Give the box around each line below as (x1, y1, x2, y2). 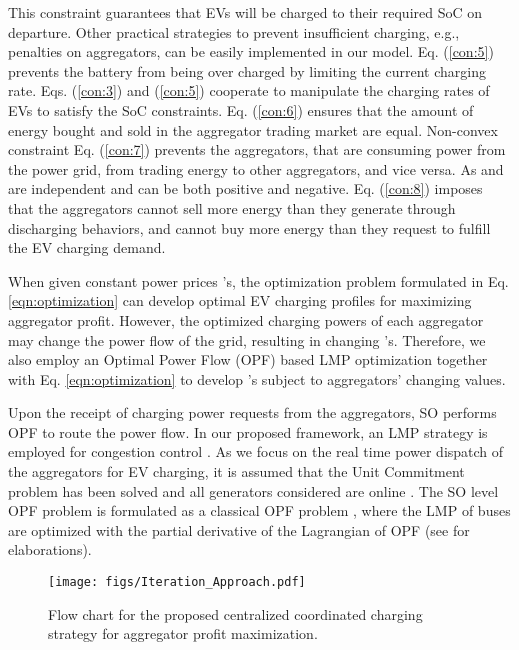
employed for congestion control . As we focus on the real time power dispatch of (8, 441, 504, 462)
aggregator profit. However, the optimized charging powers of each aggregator (8, 309, 484, 330)
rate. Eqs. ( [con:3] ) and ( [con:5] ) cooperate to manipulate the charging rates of (8, 80, 490, 101)
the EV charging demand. (8, 237, 166, 258)
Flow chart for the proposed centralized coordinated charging (48, 603, 423, 624)
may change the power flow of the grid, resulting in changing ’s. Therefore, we (8, 329, 486, 350)
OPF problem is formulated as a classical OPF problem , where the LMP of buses (8, 500, 511, 521)
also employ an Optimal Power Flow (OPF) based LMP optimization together (8, 349, 488, 370)
